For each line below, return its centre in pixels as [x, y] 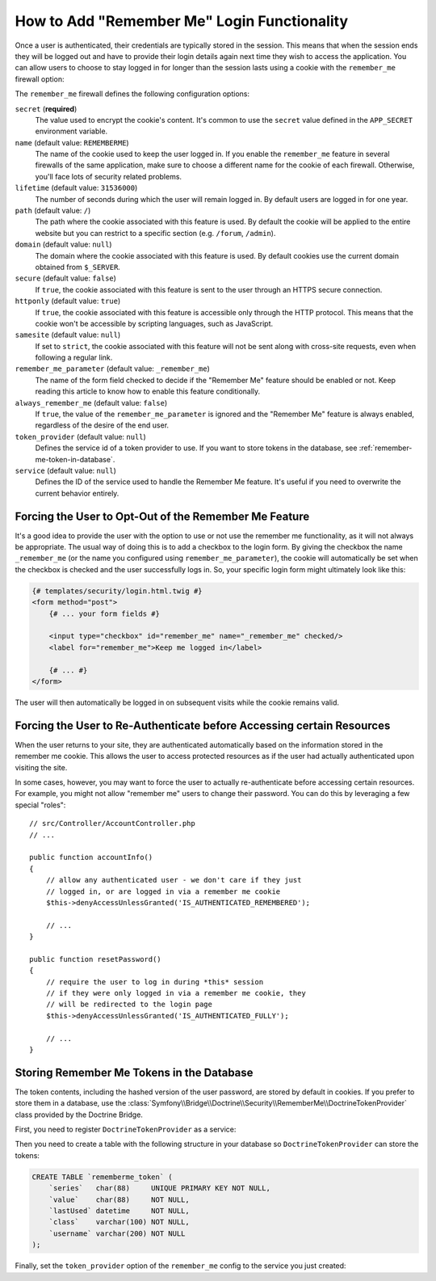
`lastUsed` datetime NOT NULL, [119, 1211]
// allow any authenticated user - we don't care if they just [174, 880]
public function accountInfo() [91, 858]
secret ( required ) [46, 108]
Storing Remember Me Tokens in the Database [134, 1072]
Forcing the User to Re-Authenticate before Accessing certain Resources [203, 725]
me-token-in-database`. [75, 459]
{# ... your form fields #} [105, 613]
